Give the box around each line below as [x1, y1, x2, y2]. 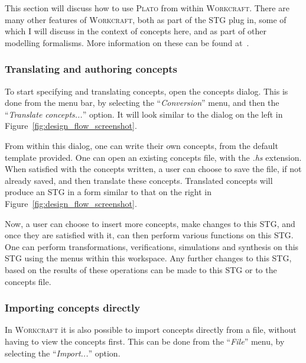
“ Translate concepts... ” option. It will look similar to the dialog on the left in [5, 108, 283, 120]
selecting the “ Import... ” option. [5, 346, 121, 359]
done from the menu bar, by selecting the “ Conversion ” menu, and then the [5, 96, 279, 109]
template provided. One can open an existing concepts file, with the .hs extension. [5, 151, 302, 163]
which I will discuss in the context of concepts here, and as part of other [5, 25, 267, 37]
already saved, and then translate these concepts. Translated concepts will [5, 174, 273, 186]
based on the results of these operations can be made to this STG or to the [5, 263, 277, 276]
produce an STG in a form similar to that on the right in [5, 186, 211, 198]
